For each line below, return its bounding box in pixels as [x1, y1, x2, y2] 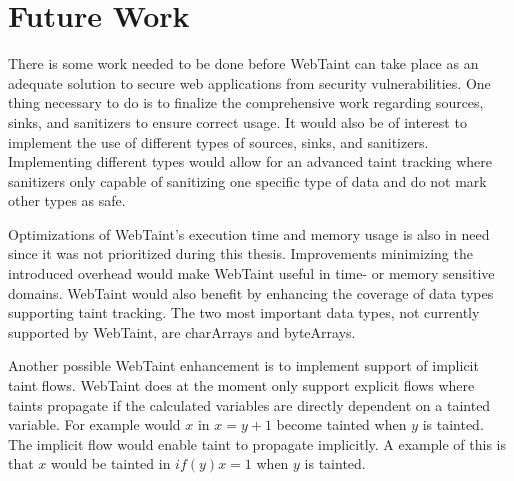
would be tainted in [51, 453, 171, 474]
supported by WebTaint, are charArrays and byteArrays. [8, 321, 356, 342]
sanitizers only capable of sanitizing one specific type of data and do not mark [8, 170, 487, 191]
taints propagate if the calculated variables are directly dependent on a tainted [8, 394, 491, 415]
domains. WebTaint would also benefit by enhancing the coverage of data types [8, 282, 494, 303]
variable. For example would [8, 414, 181, 435]
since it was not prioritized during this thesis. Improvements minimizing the [8, 243, 473, 264]
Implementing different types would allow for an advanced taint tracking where [8, 151, 493, 172]
